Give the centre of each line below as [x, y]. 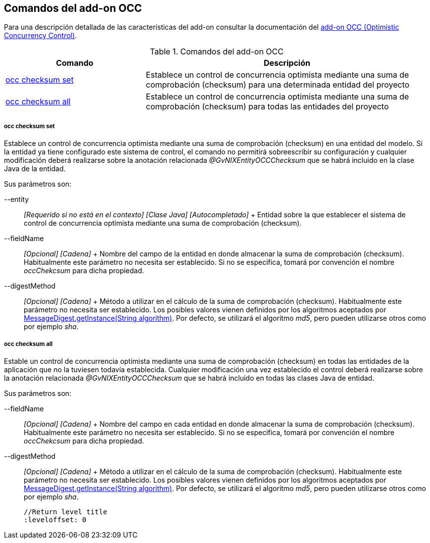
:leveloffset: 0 [55, 519]
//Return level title [66, 512]
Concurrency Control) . [41, 36]
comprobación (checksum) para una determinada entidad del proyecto [278, 85]
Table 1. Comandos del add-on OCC [217, 52]
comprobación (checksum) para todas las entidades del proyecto [267, 107]
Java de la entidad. [35, 169]
